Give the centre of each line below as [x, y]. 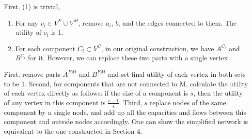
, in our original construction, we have [157, 48]
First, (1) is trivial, [32, 6]
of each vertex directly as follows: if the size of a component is [96, 93]
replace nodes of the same [188, 102]
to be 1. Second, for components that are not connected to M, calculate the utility [126, 83]
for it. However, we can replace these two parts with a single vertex [128, 58]
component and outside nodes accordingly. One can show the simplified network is [126, 121]
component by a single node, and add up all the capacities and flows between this [125, 112]
